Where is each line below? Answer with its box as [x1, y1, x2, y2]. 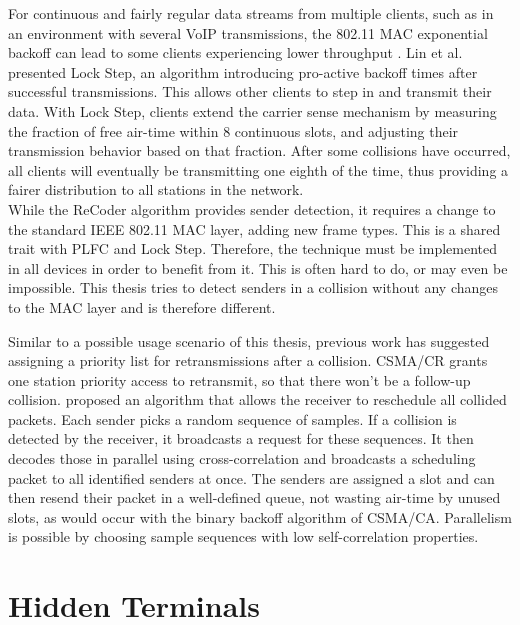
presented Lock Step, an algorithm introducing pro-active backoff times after [8, 61, 478, 82]
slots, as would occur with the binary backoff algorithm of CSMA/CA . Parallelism [8, 506, 512, 527]
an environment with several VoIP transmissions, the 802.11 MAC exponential [8, 22, 488, 43]
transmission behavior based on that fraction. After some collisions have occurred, [8, 140, 511, 161]
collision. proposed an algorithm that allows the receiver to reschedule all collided [8, 389, 507, 410]
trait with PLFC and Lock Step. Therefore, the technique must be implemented [8, 238, 498, 259]
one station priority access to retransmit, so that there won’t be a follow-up [8, 369, 471, 390]
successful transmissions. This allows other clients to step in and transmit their [8, 81, 492, 102]
